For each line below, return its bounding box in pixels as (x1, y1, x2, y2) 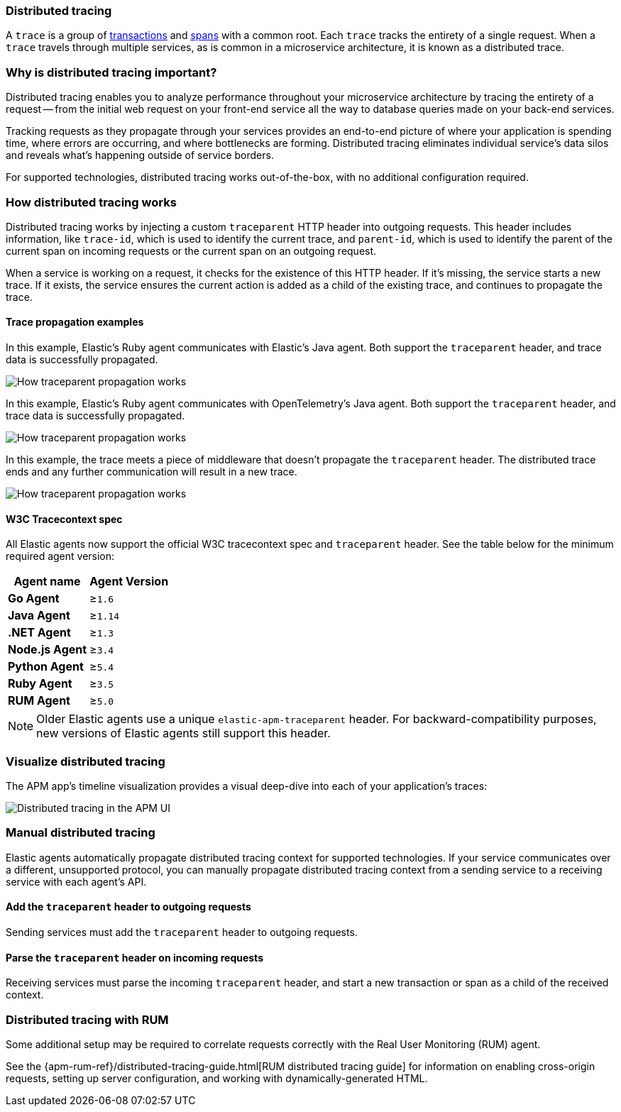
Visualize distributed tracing (6, 754, 165, 769)
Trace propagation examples (6, 316, 144, 329)
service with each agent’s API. (6, 875, 147, 888)
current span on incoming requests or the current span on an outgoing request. (6, 244, 377, 257)
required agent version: (6, 550, 115, 563)
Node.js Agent (8, 642, 87, 657)
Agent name (13, 574, 81, 589)
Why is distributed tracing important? (6, 65, 217, 79)
